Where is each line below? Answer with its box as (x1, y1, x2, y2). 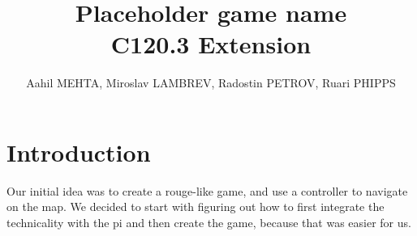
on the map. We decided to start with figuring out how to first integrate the (6, 198, 385, 215)
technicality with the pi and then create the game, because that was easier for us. (6, 214, 411, 231)
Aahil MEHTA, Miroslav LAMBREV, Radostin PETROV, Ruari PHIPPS (26, 74, 396, 91)
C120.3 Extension (110, 27, 312, 61)
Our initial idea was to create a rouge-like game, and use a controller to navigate (6, 182, 408, 199)
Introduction (6, 135, 151, 168)
